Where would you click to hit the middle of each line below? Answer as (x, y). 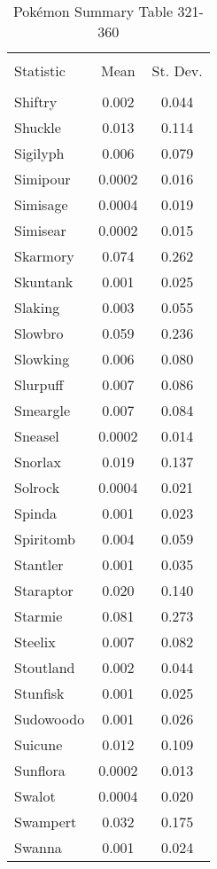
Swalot (35, 796)
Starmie (39, 616)
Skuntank (44, 282)
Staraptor (44, 590)
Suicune (39, 744)
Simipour (43, 179)
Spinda (36, 513)
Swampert (46, 822)
